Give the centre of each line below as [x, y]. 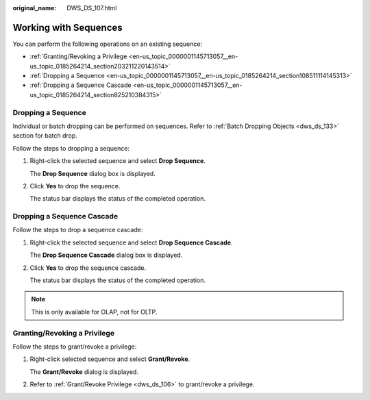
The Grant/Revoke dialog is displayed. [84, 372]
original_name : [35, 8]
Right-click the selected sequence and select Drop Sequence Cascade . [131, 242]
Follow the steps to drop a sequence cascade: [78, 230]
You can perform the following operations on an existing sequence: [107, 44]
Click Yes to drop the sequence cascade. [88, 268]
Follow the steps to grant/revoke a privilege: [75, 347]
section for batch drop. [45, 136]
